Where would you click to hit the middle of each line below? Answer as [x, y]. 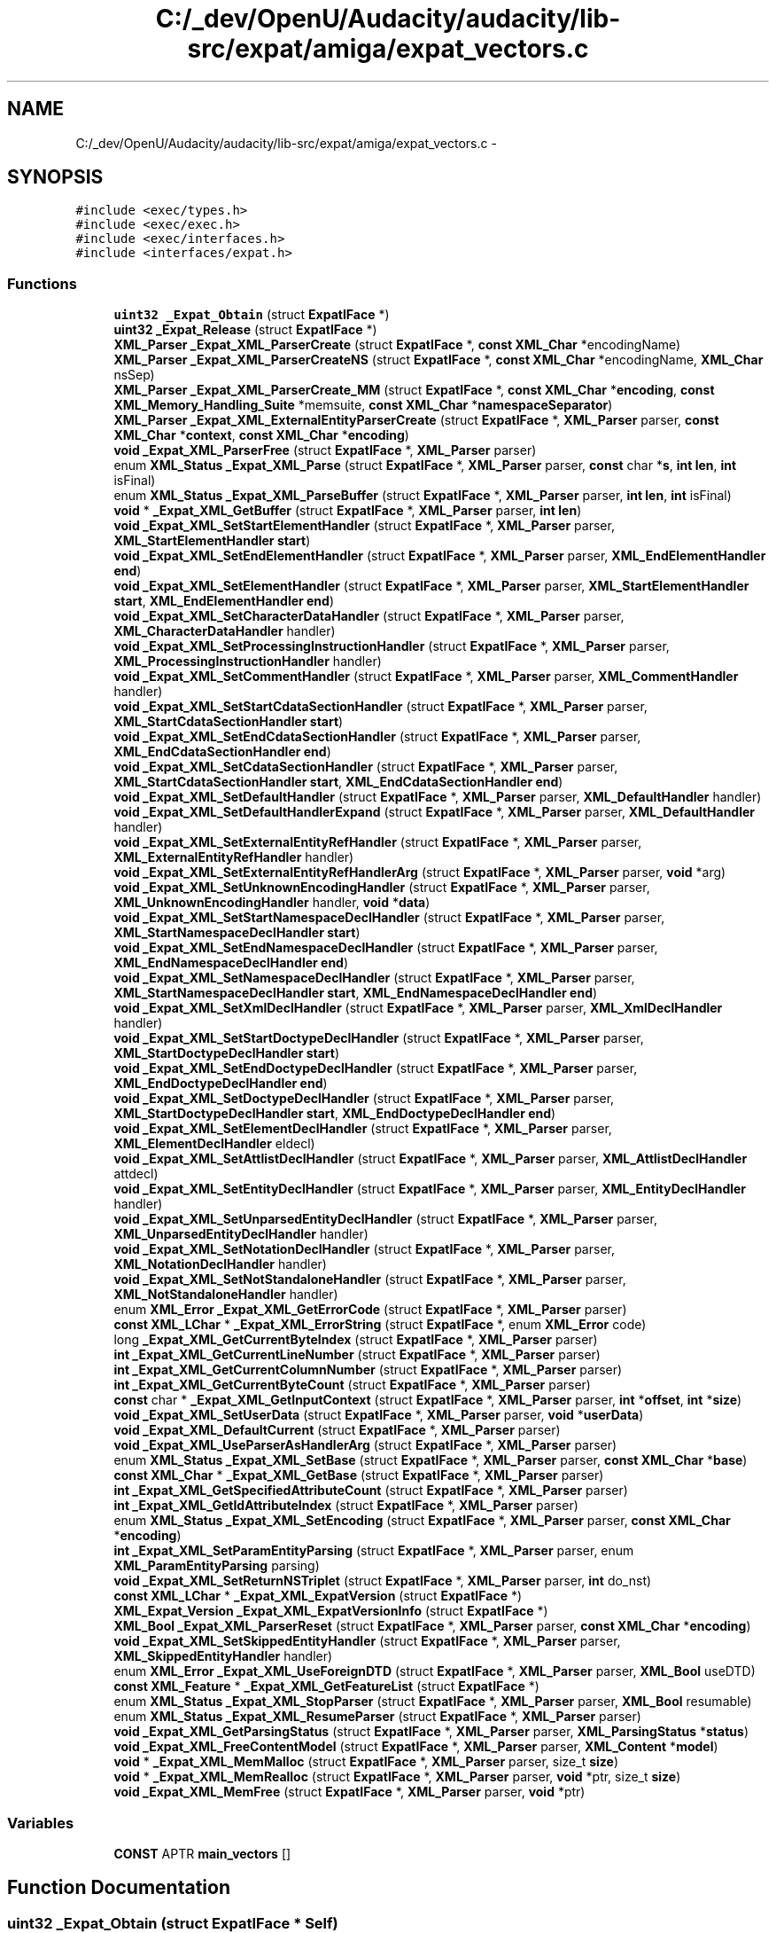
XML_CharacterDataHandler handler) [225, 631]
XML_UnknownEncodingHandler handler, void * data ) [272, 903]
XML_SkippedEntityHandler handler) [223, 1656]
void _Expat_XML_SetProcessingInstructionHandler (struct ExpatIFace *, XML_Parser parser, [392, 646]
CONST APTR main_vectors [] [202, 1853]
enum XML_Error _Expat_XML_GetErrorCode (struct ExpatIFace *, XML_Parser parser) [370, 1310]
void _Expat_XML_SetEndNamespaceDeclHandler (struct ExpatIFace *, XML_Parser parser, [386, 948]
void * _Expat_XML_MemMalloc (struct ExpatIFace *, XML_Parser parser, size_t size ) [366, 1762]
